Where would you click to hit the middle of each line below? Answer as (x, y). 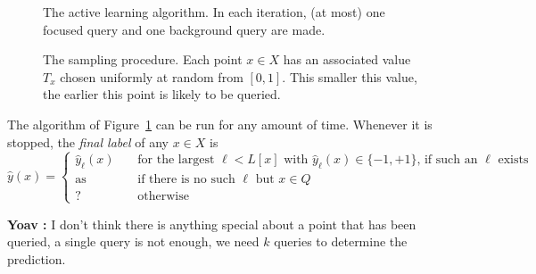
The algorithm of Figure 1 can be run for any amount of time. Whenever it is (220, 124)
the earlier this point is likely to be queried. (162, 94)
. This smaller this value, (350, 76)
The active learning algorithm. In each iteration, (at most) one (214, 12)
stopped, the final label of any (88, 141)
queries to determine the (341, 241)
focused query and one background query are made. (184, 29)
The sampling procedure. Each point (143, 59)
